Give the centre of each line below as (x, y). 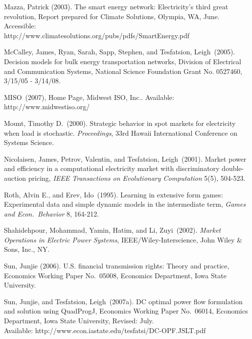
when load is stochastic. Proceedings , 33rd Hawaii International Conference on (121, 133)
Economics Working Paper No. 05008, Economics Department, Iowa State (115, 275)
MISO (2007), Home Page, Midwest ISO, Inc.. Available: (89, 97)
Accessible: (20, 26)
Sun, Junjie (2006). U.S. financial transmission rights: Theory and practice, (117, 266)
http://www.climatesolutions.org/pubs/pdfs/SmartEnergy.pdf (97, 35)
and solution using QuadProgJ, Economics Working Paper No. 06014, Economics (126, 311)
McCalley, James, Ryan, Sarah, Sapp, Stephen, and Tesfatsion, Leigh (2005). (120, 52)
